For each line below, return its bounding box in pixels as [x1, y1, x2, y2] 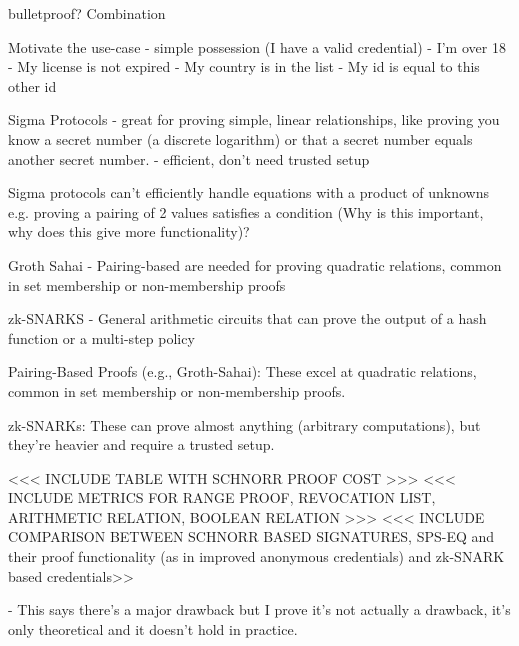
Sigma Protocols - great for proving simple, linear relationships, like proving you [8, 109, 500, 130]
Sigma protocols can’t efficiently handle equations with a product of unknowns [8, 182, 490, 203]
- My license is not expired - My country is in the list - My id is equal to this [8, 56, 480, 77]
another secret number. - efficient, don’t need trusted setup [8, 148, 370, 169]
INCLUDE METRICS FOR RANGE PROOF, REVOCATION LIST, [8, 487, 436, 508]
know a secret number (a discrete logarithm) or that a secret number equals [8, 128, 473, 149]
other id [8, 75, 57, 96]
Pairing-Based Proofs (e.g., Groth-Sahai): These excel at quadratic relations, [8, 361, 477, 382]
